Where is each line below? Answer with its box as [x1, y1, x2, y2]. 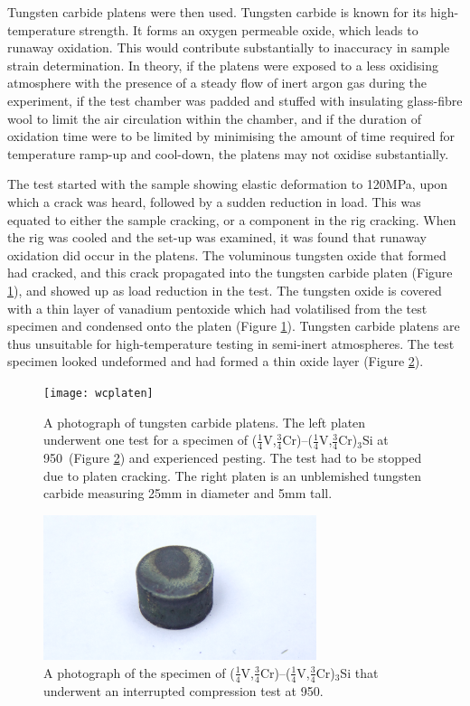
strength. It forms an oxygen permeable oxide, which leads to [79, 20, 418, 39]
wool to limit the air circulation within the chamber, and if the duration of [7, 108, 421, 127]
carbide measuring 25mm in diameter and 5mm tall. [43, 484, 333, 503]
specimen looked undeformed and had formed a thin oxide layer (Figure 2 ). [7, 352, 424, 371]
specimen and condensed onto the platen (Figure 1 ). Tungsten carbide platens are [7, 316, 460, 335]
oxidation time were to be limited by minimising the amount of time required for [7, 127, 455, 146]
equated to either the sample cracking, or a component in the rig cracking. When [7, 210, 456, 229]
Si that [340, 663, 379, 682]
